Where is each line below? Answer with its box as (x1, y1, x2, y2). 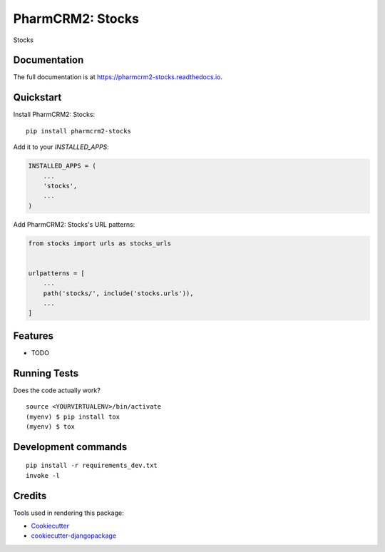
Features (13, 329, 53, 342)
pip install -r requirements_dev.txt (26, 461, 158, 470)
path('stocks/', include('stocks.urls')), (43, 289, 194, 297)
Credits (13, 489, 47, 502)
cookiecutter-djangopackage (31, 531, 117, 540)
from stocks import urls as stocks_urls (28, 239, 171, 247)
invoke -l (26, 471, 60, 479)
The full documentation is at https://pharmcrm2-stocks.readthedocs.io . (13, 73, 222, 81)
